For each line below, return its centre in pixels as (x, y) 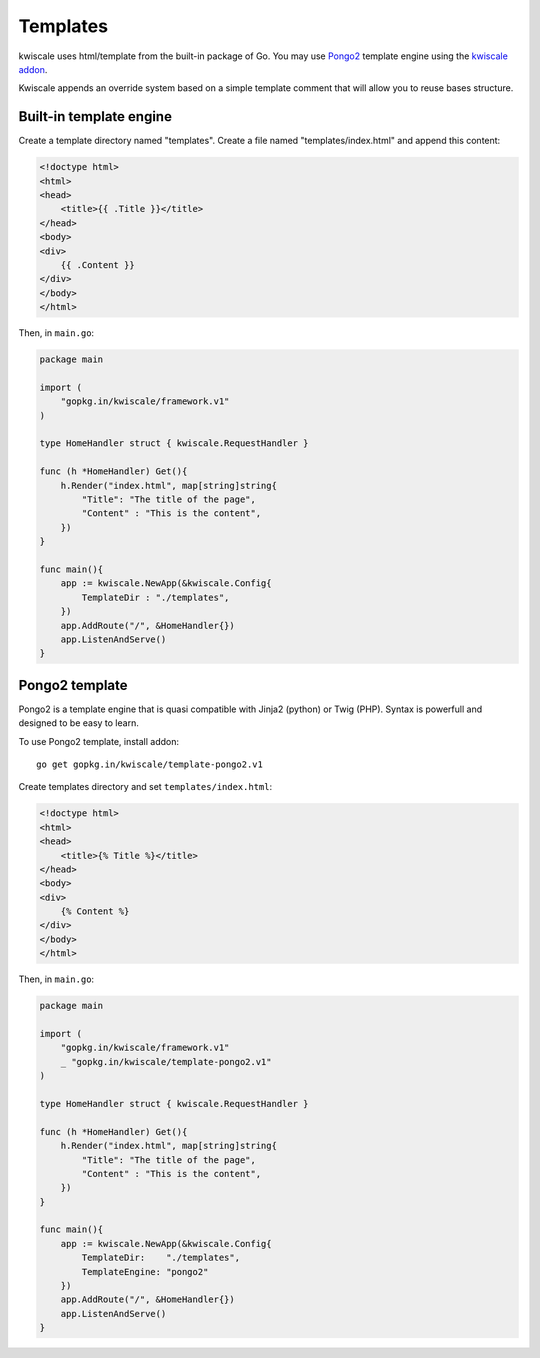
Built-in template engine (95, 116)
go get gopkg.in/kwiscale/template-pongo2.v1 (150, 764)
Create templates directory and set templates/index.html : (145, 787)
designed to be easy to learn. (78, 723)
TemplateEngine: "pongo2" (145, 1271)
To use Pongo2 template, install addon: (99, 741)
